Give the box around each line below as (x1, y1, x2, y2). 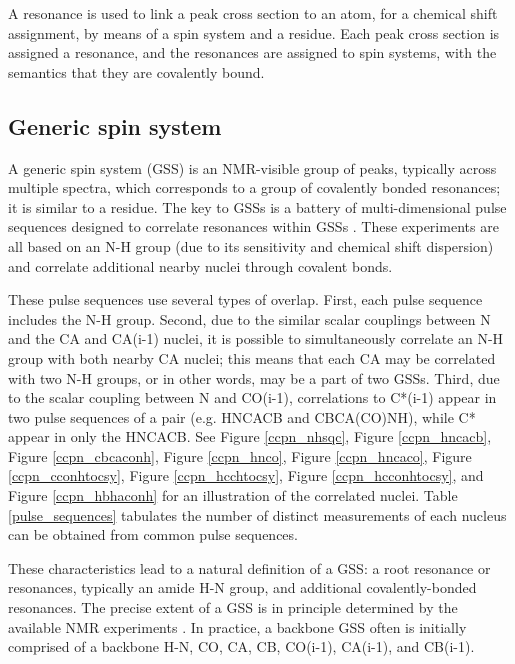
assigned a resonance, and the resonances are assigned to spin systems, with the (8, 42, 497, 63)
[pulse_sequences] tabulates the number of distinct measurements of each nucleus (8, 504, 507, 525)
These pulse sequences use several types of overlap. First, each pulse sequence (8, 289, 483, 310)
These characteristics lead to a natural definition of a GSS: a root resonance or (8, 557, 491, 578)
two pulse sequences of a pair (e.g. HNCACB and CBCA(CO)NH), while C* (8, 406, 476, 427)
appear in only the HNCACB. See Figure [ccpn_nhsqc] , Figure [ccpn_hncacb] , (8, 426, 492, 447)
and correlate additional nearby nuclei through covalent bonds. (8, 255, 393, 276)
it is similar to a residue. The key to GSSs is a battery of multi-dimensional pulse (8, 196, 507, 217)
